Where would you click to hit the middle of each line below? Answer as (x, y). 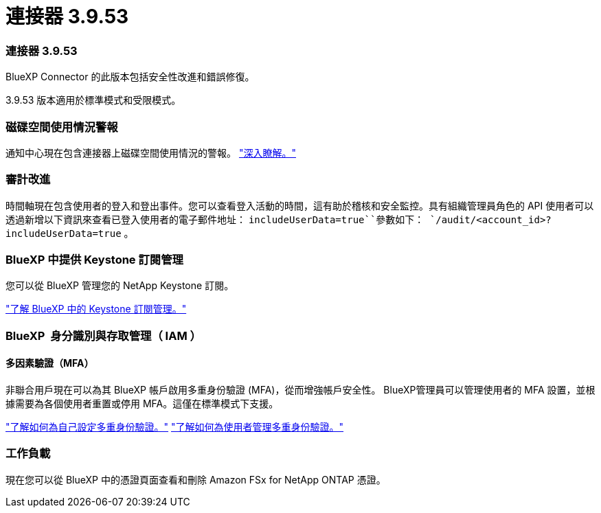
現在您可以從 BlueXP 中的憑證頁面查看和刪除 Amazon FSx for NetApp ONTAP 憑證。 (196, 479)
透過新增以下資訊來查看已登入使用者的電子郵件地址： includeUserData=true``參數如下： (215, 219)
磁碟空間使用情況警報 (62, 127)
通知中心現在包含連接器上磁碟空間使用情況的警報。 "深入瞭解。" (151, 152)
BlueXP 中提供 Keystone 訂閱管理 (94, 260)
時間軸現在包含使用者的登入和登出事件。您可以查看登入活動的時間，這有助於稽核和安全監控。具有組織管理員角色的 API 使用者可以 (300, 205)
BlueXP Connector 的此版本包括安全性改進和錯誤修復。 (130, 77)
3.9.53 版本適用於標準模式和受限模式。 (93, 100)
